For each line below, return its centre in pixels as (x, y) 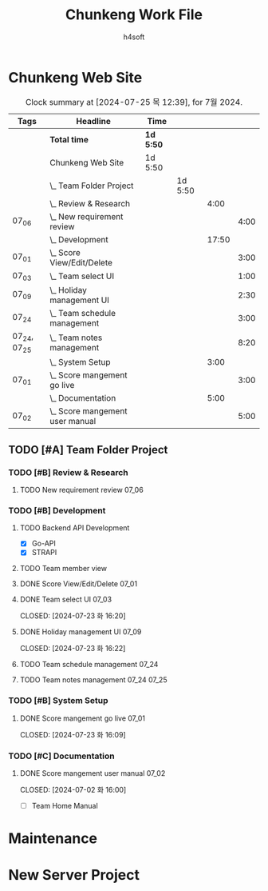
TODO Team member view (63, 569)
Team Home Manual (65, 805)
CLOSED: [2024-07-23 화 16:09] (73, 734)
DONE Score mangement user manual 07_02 (93, 773)
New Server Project (74, 875)
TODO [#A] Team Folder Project (88, 449)
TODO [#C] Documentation (61, 756)
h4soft (134, 37)
